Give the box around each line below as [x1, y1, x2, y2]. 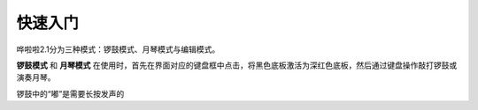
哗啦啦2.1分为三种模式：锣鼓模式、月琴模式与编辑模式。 [16, 44, 220, 55]
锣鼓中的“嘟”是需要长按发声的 [16, 88, 125, 99]
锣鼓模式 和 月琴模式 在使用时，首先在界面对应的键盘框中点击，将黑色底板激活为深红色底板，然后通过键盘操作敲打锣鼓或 [16, 60, 458, 70]
